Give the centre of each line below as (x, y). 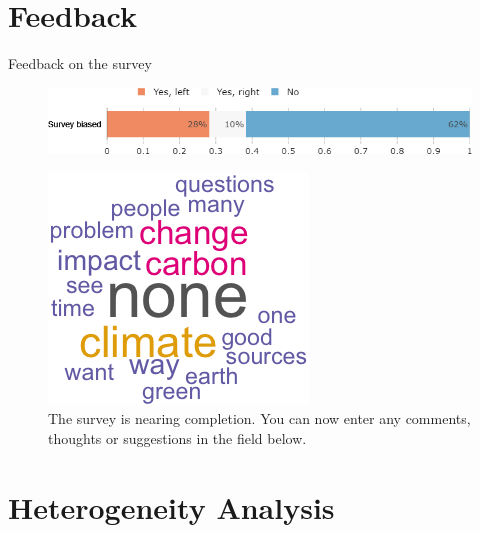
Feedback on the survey (80, 63)
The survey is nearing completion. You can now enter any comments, (259, 418)
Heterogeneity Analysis (171, 506)
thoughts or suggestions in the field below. (177, 438)
